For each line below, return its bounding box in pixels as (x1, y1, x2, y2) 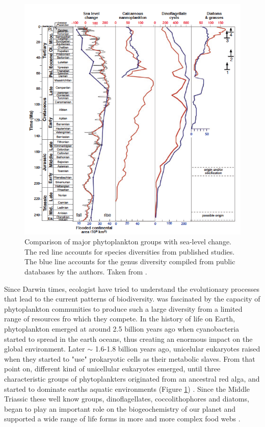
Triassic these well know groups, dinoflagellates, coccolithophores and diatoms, (4, 393, 249, 404)
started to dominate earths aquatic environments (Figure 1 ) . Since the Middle (4, 383, 250, 394)
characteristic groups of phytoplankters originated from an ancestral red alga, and (4, 373, 260, 384)
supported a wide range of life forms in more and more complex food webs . (4, 413, 241, 424)
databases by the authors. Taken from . (24, 266, 147, 277)
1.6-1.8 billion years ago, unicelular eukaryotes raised (95, 343, 260, 354)
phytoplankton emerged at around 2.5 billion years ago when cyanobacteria (4, 323, 240, 334)
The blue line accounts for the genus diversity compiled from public (24, 256, 235, 267)
